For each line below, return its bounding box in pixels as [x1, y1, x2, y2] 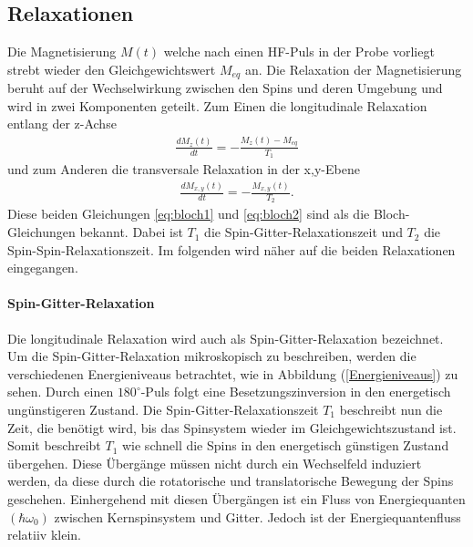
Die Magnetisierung [7, 42, 117, 61]
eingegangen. [7, 258, 78, 277]
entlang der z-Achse [7, 114, 117, 133]
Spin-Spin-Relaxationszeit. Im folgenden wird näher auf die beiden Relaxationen [7, 240, 456, 259]
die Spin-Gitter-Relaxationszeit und [204, 222, 403, 242]
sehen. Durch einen [7, 382, 114, 401]
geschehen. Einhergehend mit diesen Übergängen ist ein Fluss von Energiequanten [7, 489, 466, 508]
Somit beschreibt [7, 436, 101, 455]
